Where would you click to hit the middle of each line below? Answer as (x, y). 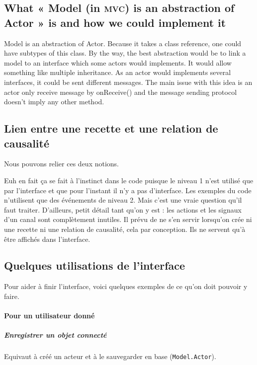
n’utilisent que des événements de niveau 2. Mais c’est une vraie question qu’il (123, 200)
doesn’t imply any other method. (54, 102)
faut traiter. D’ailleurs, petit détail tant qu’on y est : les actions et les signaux (123, 209)
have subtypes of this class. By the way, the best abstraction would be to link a (125, 53)
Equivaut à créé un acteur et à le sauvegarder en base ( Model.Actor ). (110, 356)
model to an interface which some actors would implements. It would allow (118, 62)
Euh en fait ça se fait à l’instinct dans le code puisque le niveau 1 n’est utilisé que (129, 180)
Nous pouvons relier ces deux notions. (61, 164)
